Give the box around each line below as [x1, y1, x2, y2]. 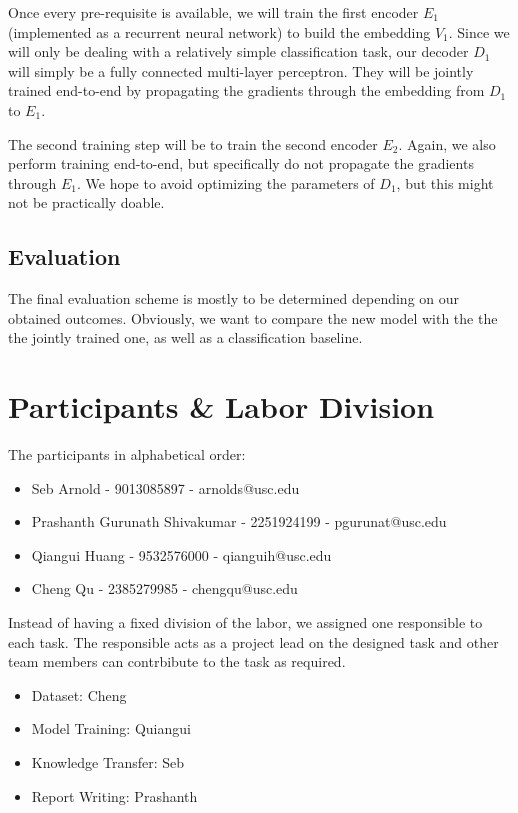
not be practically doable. [8, 192, 165, 213]
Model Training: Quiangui [31, 718, 191, 739]
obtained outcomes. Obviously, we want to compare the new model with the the [8, 307, 498, 328]
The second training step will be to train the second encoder [8, 133, 378, 154]
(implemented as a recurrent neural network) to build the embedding [8, 21, 431, 42]
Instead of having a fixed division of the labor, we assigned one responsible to [8, 612, 483, 633]
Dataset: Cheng [31, 684, 127, 705]
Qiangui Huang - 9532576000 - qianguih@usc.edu [31, 544, 332, 565]
